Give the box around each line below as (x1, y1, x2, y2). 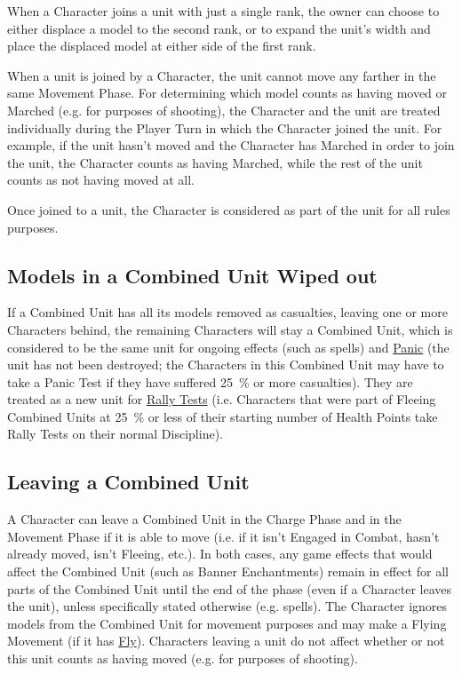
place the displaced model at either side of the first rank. (7, 36, 316, 55)
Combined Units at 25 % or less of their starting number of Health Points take (7, 407, 438, 425)
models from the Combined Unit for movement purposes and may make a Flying (7, 614, 447, 632)
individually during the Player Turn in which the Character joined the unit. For (7, 118, 442, 137)
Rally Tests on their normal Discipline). (7, 424, 223, 443)
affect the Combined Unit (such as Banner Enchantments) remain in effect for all (7, 562, 449, 581)
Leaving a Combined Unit (7, 468, 250, 496)
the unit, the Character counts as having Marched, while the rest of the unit (7, 153, 423, 171)
